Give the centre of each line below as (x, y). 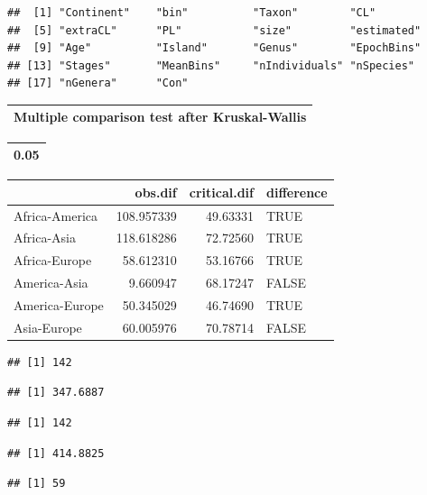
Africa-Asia (45, 238)
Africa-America (56, 215)
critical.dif (221, 192)
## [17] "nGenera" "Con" (98, 83)
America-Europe (59, 304)
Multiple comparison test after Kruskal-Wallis (160, 117)
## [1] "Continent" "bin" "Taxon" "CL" (192, 13)
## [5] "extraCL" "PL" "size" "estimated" (214, 30)
